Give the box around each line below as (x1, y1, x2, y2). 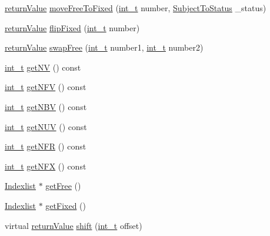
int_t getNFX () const (5, 159, 86, 172)
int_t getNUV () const (5, 120, 87, 132)
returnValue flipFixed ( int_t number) (5, 21, 140, 34)
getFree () (45, 180, 81, 192)
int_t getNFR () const (5, 140, 86, 152)
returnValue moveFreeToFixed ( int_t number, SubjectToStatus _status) (5, 2, 266, 14)
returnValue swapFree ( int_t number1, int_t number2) (5, 41, 204, 54)
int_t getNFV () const (5, 81, 86, 93)
